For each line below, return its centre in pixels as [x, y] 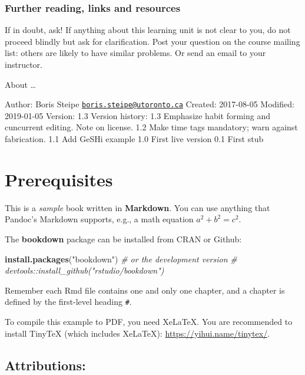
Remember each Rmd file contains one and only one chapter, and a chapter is [145, 290]
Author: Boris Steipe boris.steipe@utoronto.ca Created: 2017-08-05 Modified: [150, 104]
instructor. [24, 64]
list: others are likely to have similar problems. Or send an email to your [135, 53]
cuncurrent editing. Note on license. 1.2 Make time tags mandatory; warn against [151, 127]
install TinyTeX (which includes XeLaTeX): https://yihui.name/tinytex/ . [137, 333]
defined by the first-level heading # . [68, 302]
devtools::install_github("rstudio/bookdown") [84, 270]
